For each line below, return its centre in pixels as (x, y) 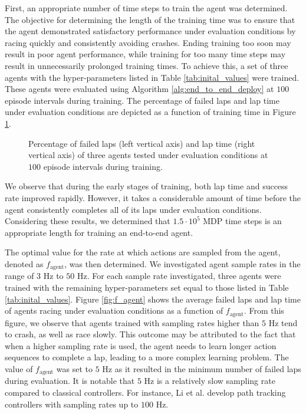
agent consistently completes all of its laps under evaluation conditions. (133, 209)
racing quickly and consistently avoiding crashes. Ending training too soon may (148, 42)
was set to (75, 368)
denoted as (24, 263)
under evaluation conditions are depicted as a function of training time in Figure (150, 112)
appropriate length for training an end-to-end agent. (99, 232)
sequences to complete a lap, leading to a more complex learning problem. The (147, 357)
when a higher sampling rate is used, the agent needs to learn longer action (141, 345)
